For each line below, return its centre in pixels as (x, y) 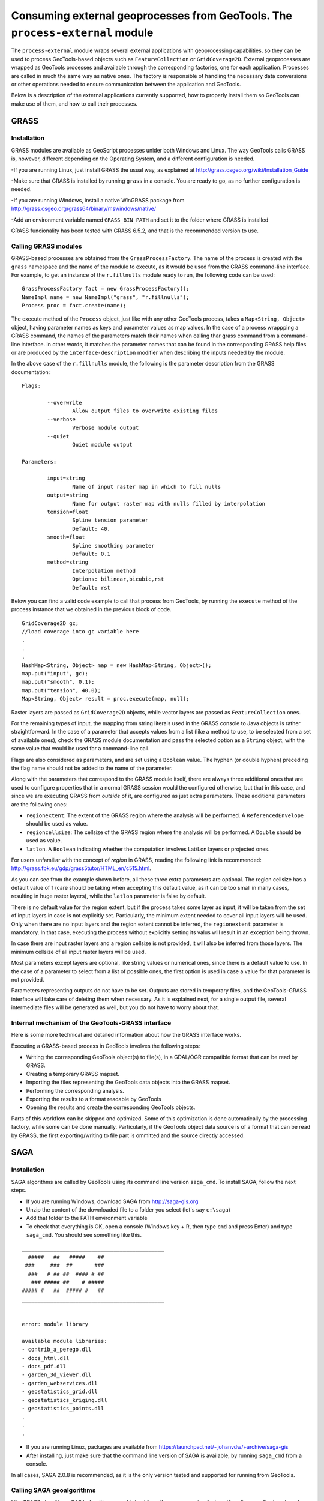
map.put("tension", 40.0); (61, 690)
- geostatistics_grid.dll (60, 1392)
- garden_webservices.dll (60, 1383)
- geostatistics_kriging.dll (64, 1400)
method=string (68, 562)
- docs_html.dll (46, 1358)
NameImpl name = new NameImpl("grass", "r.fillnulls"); (106, 297)
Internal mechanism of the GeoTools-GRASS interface (91, 1022)
